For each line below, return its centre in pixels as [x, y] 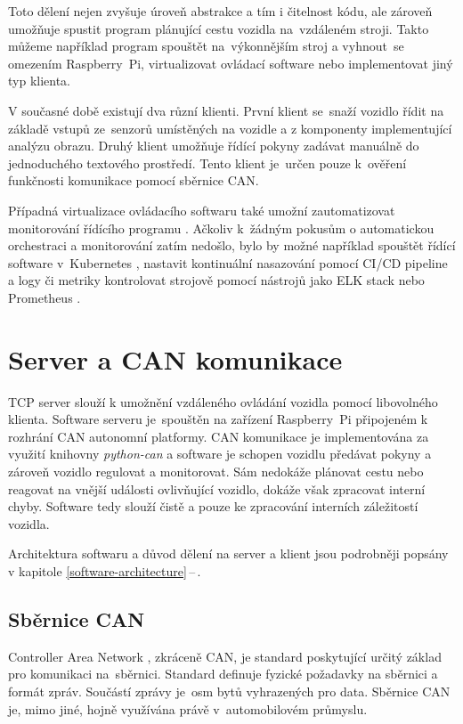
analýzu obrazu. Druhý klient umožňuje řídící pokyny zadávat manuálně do [214, 146]
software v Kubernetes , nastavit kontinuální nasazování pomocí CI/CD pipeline [228, 262]
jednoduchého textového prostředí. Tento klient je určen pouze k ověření [207, 163]
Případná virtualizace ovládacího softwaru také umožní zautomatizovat [202, 210]
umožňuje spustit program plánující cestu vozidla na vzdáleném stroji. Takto [219, 28]
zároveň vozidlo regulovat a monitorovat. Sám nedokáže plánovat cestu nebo [216, 471]
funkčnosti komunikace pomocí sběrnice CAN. [134, 180]
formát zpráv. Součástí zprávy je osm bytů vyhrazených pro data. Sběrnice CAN [229, 691]
